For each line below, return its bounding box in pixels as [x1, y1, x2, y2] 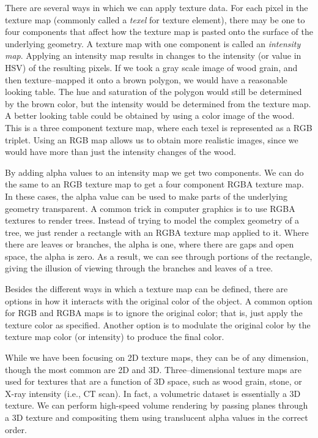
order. [5, 423, 27, 436]
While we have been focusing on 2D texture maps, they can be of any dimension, [5, 351, 309, 364]
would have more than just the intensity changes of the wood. [5, 145, 236, 158]
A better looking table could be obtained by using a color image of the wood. [5, 109, 295, 122]
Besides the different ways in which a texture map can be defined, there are [5, 282, 288, 295]
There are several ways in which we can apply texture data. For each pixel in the [5, 1, 308, 13]
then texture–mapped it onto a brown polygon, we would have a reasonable [5, 73, 287, 86]
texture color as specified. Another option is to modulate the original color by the [5, 318, 311, 331]
